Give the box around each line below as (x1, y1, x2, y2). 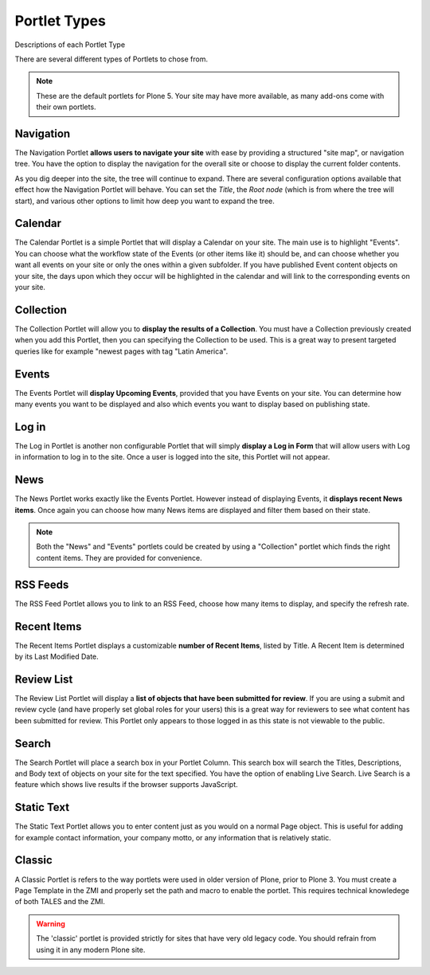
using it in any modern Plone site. (36, 945, 146, 954)
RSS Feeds (14, 578, 69, 591)
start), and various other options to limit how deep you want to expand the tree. (14, 196, 275, 206)
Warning (36, 918, 65, 928)
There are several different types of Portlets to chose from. (14, 54, 209, 64)
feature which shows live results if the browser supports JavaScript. (14, 780, 238, 789)
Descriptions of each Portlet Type (14, 40, 126, 49)
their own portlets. (36, 102, 96, 112)
